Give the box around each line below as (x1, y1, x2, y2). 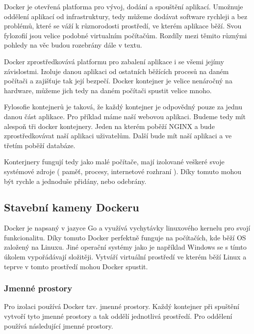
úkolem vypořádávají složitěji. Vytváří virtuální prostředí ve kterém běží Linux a (4, 252, 247, 262)
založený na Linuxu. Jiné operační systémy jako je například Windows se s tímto (4, 242, 247, 252)
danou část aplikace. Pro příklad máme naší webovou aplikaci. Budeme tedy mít (4, 111, 246, 121)
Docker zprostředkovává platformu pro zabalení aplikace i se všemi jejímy (4, 56, 224, 66)
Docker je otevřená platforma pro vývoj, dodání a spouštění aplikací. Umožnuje (4, 1, 243, 11)
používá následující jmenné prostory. (4, 320, 113, 331)
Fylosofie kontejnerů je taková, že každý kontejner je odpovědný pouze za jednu (4, 102, 243, 112)
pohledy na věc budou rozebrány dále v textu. (4, 40, 142, 50)
